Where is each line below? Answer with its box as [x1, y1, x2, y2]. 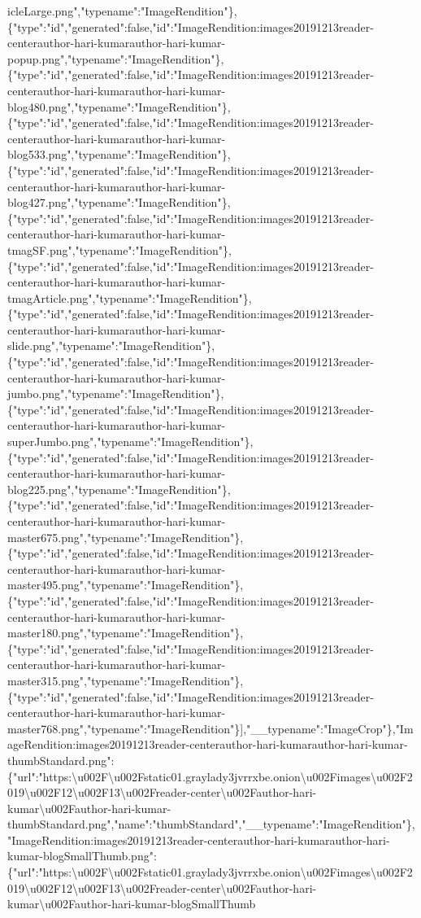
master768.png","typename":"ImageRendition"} [7, 719, 241, 737]
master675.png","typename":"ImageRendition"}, [7, 528, 244, 545]
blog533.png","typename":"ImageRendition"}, [7, 146, 231, 163]
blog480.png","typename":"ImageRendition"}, [7, 98, 231, 115]
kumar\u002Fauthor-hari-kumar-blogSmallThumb [7, 895, 256, 912]
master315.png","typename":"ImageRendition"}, [7, 671, 244, 688]
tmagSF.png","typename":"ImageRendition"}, [7, 241, 232, 258]
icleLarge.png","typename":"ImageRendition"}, [7, 2, 237, 19]
